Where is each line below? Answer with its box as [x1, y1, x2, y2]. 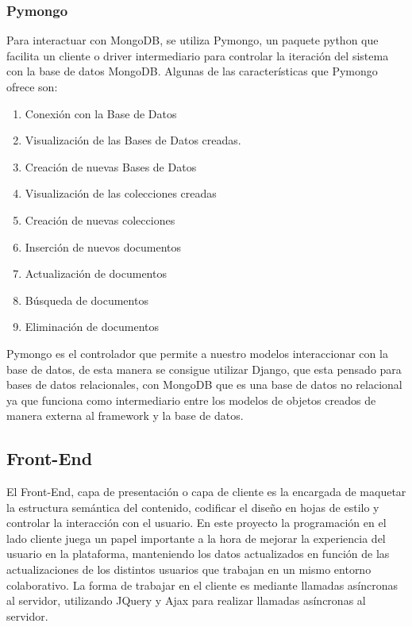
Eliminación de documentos [25, 318, 160, 335]
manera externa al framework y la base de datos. [6, 407, 244, 424]
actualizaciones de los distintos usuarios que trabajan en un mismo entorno [6, 561, 372, 578]
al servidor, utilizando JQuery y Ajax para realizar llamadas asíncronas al [6, 592, 366, 609]
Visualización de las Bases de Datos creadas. [25, 132, 241, 148]
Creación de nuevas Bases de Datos [25, 158, 197, 175]
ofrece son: [6, 79, 58, 94]
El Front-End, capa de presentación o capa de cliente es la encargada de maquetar [6, 483, 406, 500]
